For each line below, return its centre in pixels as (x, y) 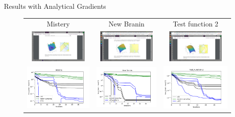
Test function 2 (196, 24)
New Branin (127, 24)
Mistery (58, 24)
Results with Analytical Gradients (55, 6)
